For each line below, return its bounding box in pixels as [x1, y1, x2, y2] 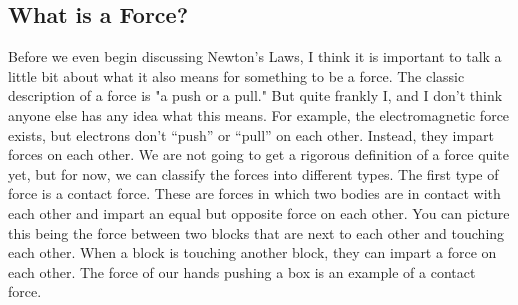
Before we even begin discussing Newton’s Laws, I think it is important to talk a [8, 46, 502, 67]
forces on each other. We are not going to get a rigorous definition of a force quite [8, 144, 509, 165]
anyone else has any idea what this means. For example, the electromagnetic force [8, 104, 510, 125]
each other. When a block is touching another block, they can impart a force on [8, 242, 497, 263]
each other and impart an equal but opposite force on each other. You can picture [8, 202, 510, 223]
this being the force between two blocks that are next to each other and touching [8, 222, 505, 243]
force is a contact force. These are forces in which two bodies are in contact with [8, 183, 501, 204]
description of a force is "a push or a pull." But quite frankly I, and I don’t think [8, 85, 503, 106]
